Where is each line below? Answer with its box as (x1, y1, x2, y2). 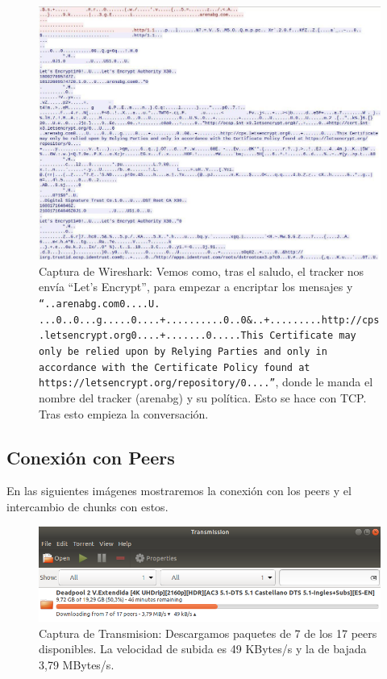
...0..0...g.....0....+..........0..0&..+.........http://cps (39, 314, 380, 326)
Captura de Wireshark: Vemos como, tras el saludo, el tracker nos (39, 262, 364, 279)
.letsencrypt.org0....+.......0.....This (39, 330, 264, 342)
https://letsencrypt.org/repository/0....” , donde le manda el (39, 373, 373, 390)
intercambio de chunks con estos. (6, 498, 169, 514)
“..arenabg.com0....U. (39, 298, 160, 310)
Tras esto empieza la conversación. (39, 405, 209, 422)
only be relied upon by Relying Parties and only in (39, 346, 327, 358)
